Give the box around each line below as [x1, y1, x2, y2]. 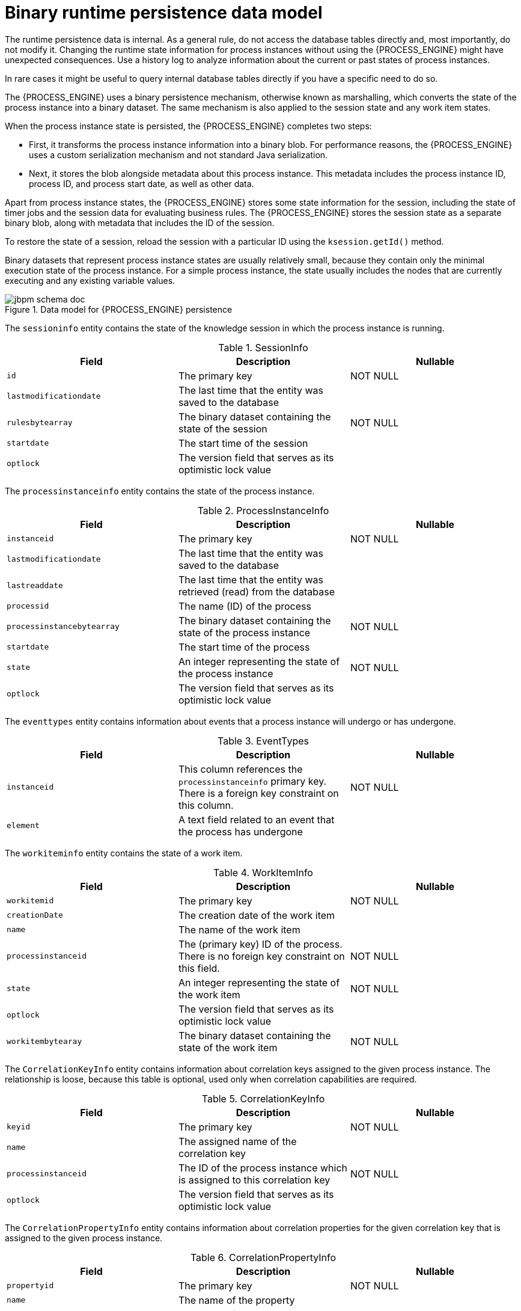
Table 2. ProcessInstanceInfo [197, 504, 329, 517]
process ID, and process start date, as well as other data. [29, 178, 254, 189]
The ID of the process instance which [178, 1161, 348, 1174]
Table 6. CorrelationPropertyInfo [190, 1251, 337, 1263]
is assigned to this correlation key [178, 1173, 331, 1186]
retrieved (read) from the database [178, 585, 335, 598]
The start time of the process [178, 640, 310, 653]
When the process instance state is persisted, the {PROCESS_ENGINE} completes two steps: [5, 120, 372, 131]
